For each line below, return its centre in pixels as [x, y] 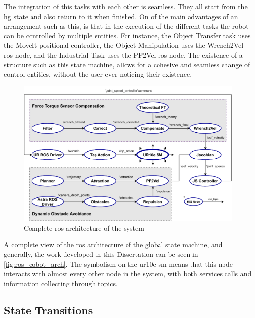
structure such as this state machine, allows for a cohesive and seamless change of [127, 64]
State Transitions [48, 309]
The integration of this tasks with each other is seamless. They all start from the [126, 6]
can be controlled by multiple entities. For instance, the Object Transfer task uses [127, 35]
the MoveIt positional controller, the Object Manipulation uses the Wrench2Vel [124, 45]
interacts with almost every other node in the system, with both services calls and [128, 273]
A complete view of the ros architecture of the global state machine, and [113, 244]
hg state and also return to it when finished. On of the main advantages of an [121, 16]
